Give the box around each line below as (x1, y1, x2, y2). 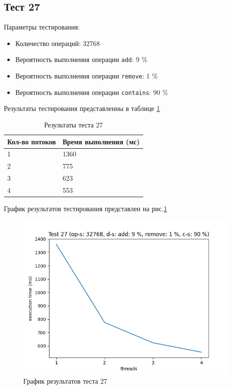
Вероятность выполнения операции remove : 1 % (15, 71, 158, 81)
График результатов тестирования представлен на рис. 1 (4, 203, 167, 214)
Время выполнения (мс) (62, 136, 140, 146)
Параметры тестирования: (4, 22, 80, 32)
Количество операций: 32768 (15, 38, 100, 48)
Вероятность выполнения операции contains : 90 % (15, 87, 168, 97)
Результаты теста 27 (44, 119, 103, 129)
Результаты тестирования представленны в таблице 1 (4, 103, 160, 113)
